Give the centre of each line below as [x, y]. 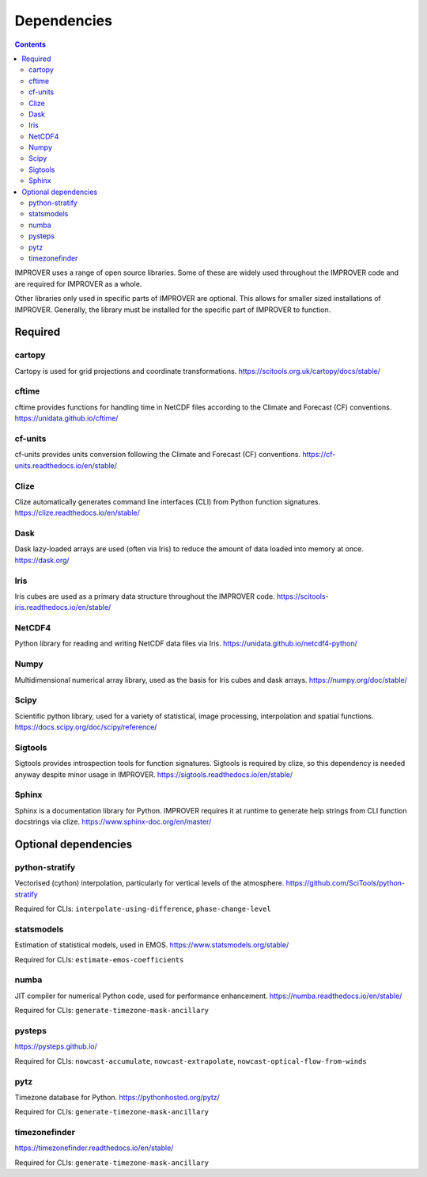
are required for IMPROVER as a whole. [78, 284]
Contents [30, 44]
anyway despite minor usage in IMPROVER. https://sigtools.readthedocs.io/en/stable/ [154, 774]
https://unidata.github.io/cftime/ [66, 418]
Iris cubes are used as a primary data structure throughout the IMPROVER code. [145, 596]
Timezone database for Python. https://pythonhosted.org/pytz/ [117, 1097]
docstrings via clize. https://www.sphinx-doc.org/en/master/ [113, 822]
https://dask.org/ [42, 560]
